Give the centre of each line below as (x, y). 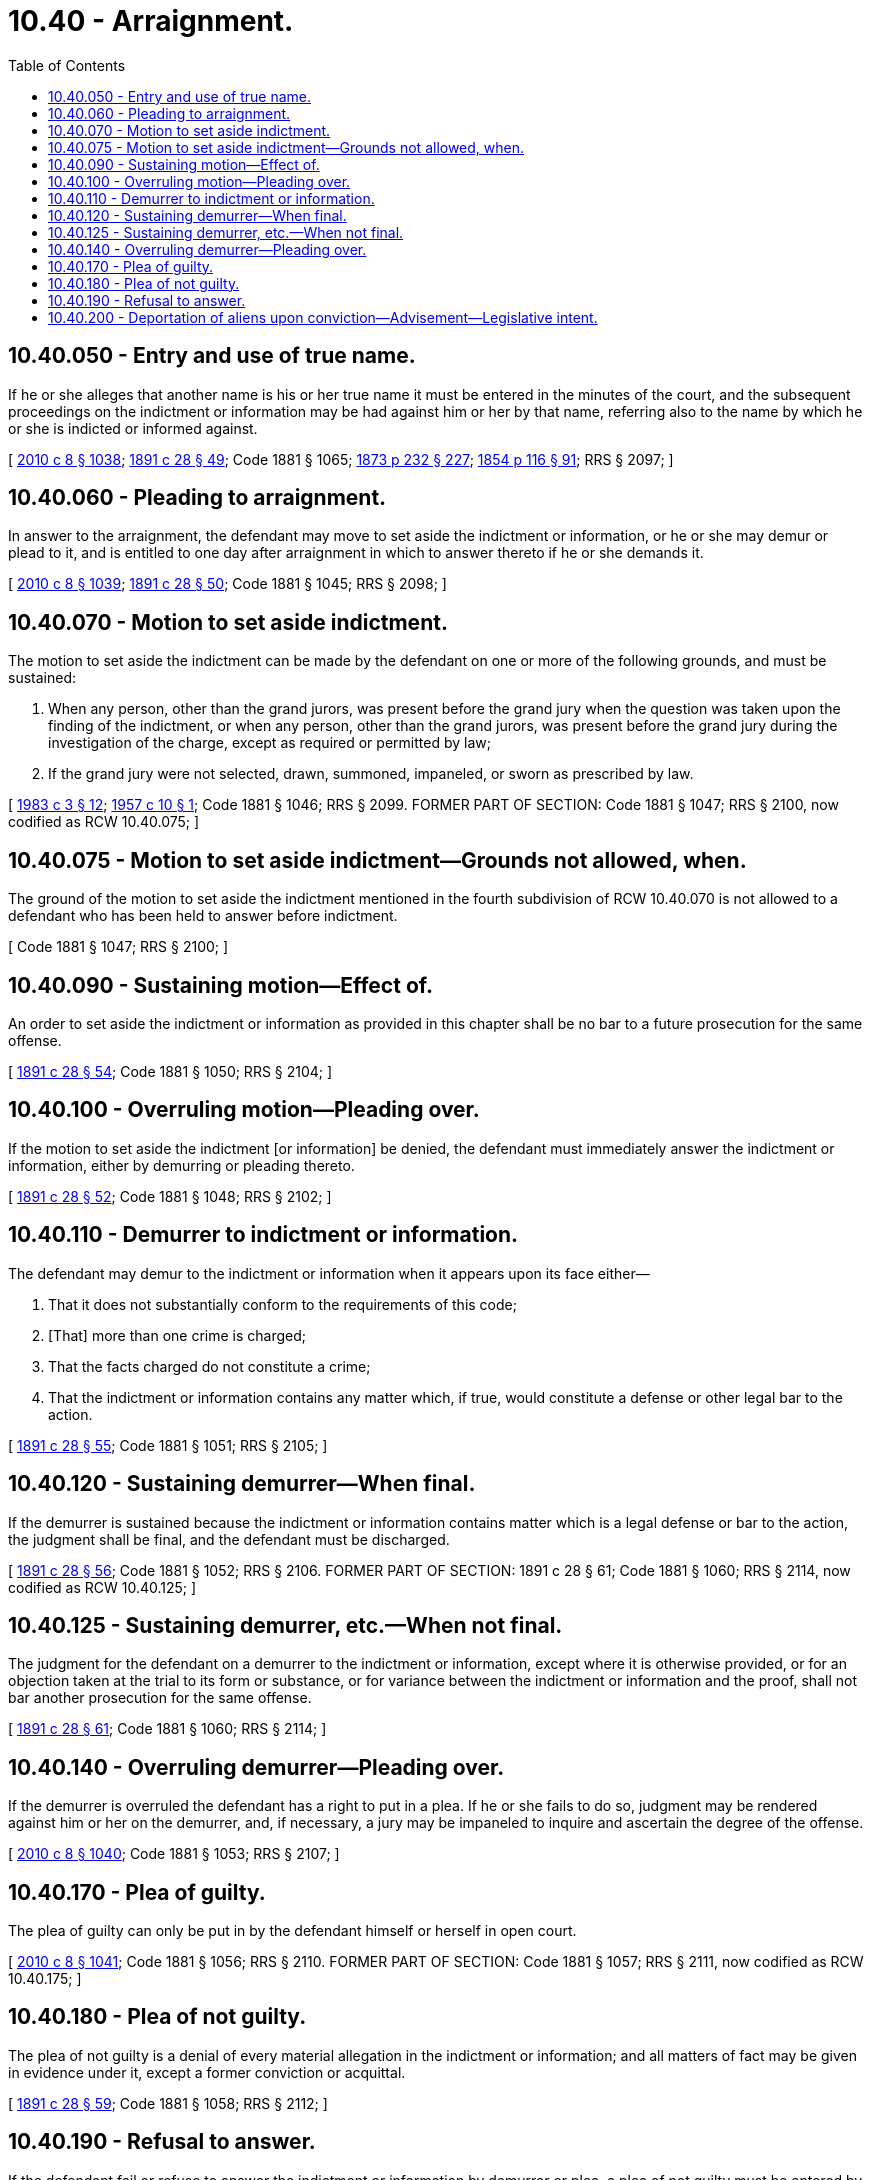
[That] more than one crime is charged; (177, 1335)
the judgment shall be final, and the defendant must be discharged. (229, 1539)
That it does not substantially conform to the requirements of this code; (282, 1304)
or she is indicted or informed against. (133, 428)
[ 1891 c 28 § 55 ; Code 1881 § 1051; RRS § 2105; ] (168, 1445)
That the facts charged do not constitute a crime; (209, 1366)
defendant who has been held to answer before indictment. (203, 916)
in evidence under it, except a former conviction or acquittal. (207, 2072)
